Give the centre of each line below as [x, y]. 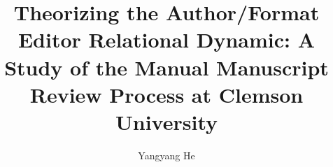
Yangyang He [166, 155]
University [166, 121]
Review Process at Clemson [166, 94]
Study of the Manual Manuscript [166, 67]
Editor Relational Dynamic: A [166, 39]
